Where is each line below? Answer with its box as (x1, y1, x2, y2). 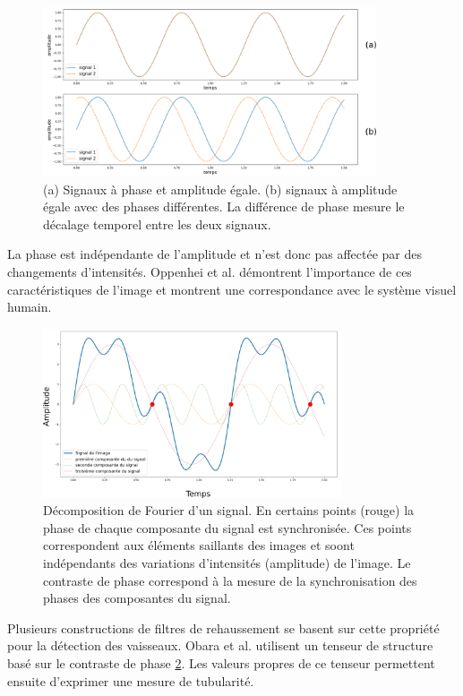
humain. (7, 297, 52, 316)
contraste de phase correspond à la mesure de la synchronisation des (43, 571, 417, 589)
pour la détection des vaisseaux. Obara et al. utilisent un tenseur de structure (7, 636, 433, 655)
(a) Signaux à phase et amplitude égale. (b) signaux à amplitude (43, 179, 398, 198)
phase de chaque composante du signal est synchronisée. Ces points (43, 518, 412, 537)
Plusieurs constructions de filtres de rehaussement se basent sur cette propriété (7, 618, 440, 637)
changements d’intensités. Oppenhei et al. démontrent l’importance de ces (7, 262, 412, 280)
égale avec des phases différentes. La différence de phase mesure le (43, 197, 405, 216)
